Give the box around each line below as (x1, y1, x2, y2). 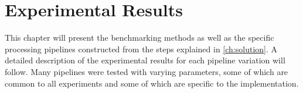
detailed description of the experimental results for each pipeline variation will (5, 54, 285, 66)
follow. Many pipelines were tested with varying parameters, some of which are (5, 65, 288, 77)
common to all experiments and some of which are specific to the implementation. (5, 77, 299, 89)
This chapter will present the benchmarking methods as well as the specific (5, 31, 274, 44)
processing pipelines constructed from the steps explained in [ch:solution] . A (5, 42, 278, 55)
